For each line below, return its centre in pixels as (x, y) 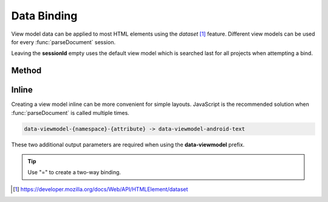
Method (26, 70)
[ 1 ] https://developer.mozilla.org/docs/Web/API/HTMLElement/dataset (101, 189)
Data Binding (44, 16)
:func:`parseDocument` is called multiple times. (70, 112)
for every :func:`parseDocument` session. (63, 42)
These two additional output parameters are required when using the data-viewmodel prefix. (128, 145)
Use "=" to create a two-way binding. (74, 172)
